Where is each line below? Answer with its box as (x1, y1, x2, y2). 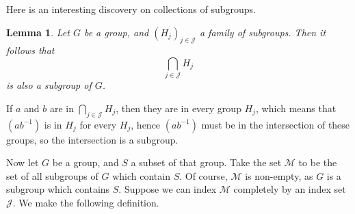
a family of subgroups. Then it (199, 25, 326, 39)
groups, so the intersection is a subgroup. (6, 132, 179, 146)
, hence (131, 117, 161, 131)
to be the (298, 155, 337, 170)
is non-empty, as (245, 168, 313, 183)
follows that (6, 43, 55, 57)
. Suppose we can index (118, 182, 217, 196)
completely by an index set (233, 182, 346, 196)
